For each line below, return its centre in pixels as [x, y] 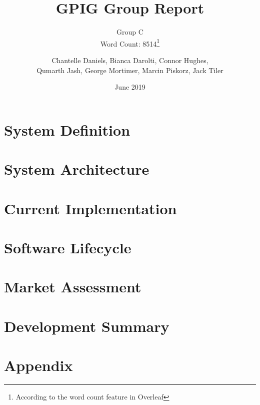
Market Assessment [73, 287]
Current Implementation [90, 208]
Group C [130, 32]
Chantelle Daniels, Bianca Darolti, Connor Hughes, [130, 60]
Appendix [38, 365]
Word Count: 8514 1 [130, 43]
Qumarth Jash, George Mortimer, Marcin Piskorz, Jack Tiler [130, 70]
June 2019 [130, 87]
